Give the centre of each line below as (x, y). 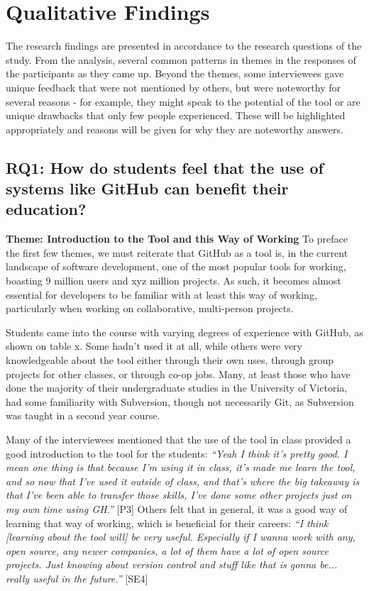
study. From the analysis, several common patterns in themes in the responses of (181, 59)
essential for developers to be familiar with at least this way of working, (161, 294)
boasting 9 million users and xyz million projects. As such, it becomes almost (174, 281)
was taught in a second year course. (83, 415)
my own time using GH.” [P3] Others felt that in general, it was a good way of (177, 508)
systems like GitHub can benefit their (147, 188)
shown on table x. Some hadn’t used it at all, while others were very (154, 346)
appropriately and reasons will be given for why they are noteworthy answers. (175, 129)
